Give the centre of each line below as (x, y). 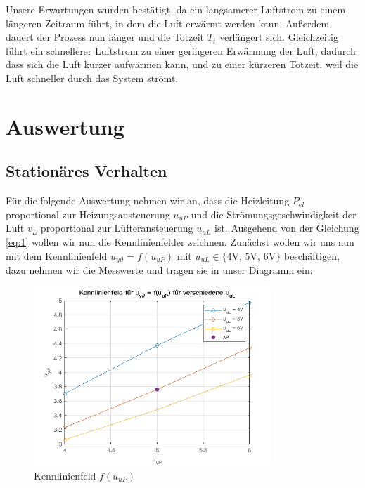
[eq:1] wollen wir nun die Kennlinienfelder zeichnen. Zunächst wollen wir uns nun (180, 241)
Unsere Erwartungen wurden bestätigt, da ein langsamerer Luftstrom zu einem (176, 9)
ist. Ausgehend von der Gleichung (287, 228)
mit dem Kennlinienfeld (57, 255)
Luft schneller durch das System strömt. (92, 78)
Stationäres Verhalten (87, 171)
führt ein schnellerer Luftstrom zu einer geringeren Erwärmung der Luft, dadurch (181, 50)
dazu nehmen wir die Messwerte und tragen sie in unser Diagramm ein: (159, 269)
